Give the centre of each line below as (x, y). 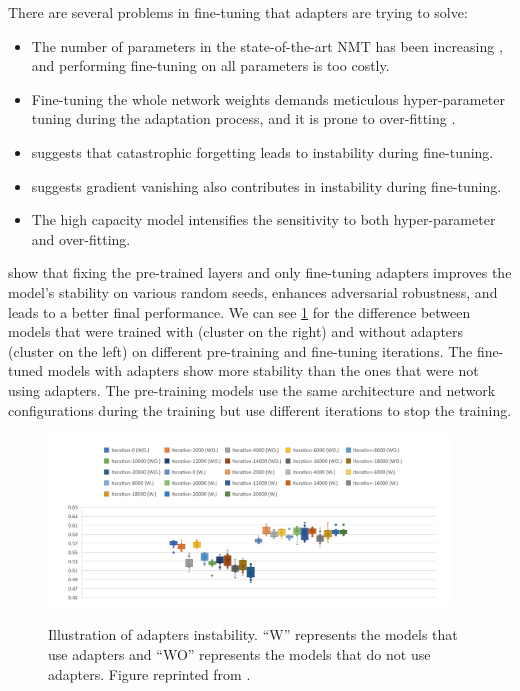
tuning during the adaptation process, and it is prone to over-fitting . (243, 118)
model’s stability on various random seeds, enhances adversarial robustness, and (253, 291)
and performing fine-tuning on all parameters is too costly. (210, 65)
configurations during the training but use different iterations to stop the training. (260, 409)
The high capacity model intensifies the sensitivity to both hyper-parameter (263, 219)
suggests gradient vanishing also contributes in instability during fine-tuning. (266, 185)
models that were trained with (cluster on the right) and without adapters (236, 331)
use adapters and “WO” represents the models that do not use (239, 653)
